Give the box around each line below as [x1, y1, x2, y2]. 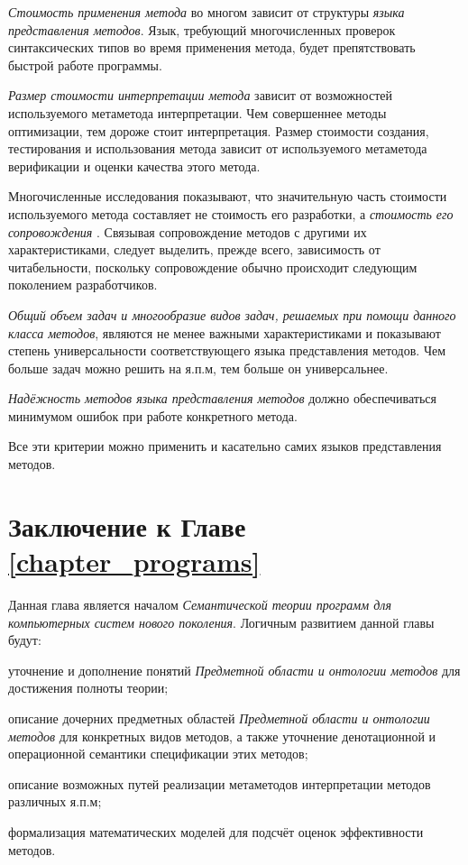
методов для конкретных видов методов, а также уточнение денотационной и [8, 726, 436, 745]
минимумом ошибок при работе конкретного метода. [8, 406, 298, 425]
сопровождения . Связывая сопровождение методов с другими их [8, 222, 367, 241]
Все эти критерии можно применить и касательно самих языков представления [8, 437, 442, 456]
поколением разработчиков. [8, 275, 158, 294]
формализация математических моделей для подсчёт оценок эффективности [8, 822, 424, 841]
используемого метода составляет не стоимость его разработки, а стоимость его [8, 204, 454, 223]
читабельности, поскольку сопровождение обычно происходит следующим [8, 257, 418, 276]
